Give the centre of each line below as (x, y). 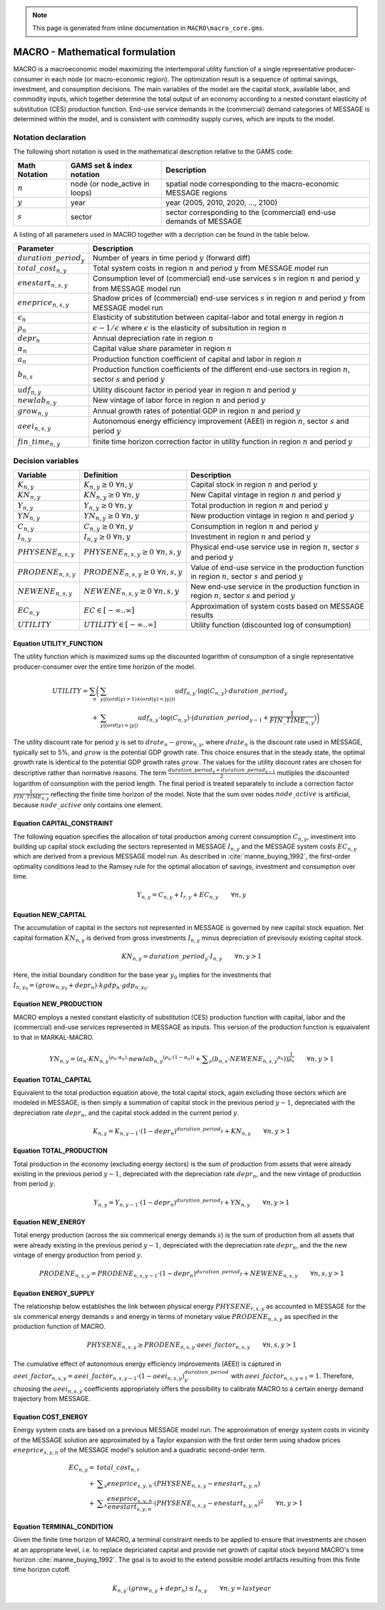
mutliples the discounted (313, 773)
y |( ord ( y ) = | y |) (119, 726)
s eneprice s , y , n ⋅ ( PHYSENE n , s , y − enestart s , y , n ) (182, 1484)
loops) (81, 193)
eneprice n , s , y (43, 303)
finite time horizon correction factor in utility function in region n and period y (223, 441)
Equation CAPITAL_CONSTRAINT (63, 824)
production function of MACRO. (60, 1326)
